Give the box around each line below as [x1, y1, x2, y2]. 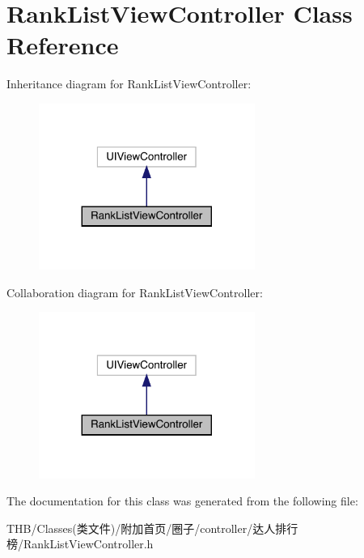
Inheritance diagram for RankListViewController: [6, 75, 252, 92]
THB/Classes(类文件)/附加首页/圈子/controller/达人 [6, 519, 276, 536]
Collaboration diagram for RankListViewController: [6, 283, 263, 300]
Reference [6, 28, 119, 62]
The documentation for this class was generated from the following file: [6, 492, 358, 509]
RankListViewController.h [23, 535, 154, 552]
